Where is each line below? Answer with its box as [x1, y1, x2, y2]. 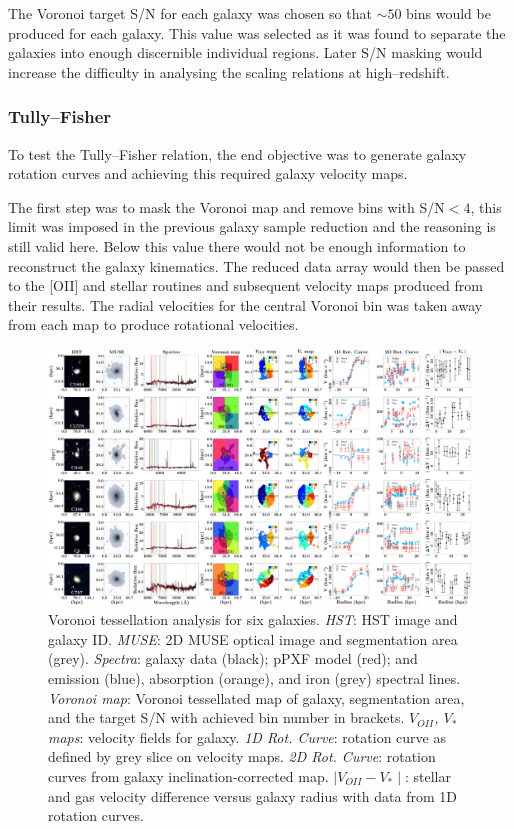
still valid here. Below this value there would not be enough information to [8, 235, 466, 256]
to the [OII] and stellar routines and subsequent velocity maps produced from [8, 275, 484, 296]
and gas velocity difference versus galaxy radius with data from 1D [48, 785, 457, 806]
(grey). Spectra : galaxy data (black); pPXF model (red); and [48, 648, 418, 669]
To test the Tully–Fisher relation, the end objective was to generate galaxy [8, 143, 467, 164]
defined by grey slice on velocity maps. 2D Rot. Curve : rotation [48, 746, 436, 767]
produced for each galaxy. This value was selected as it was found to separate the [8, 22, 506, 43]
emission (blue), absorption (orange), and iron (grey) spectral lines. [48, 668, 461, 689]
